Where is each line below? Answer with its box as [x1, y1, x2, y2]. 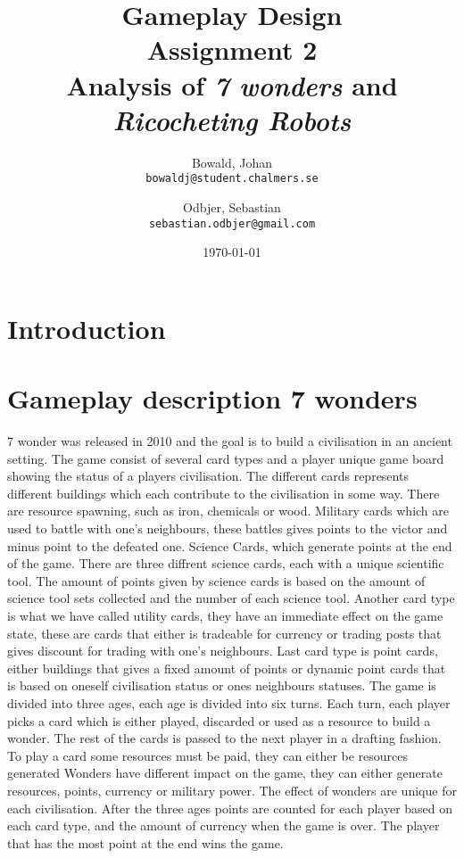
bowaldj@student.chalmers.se [145, 172, 319, 186]
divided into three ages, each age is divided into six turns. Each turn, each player [7, 694, 451, 712]
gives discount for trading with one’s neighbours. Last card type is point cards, [7, 641, 438, 660]
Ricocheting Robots [112, 101, 352, 138]
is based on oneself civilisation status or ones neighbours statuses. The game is [7, 676, 436, 695]
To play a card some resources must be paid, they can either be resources [7, 746, 409, 764]
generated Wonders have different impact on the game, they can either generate [7, 763, 443, 782]
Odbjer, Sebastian [183, 197, 281, 216]
